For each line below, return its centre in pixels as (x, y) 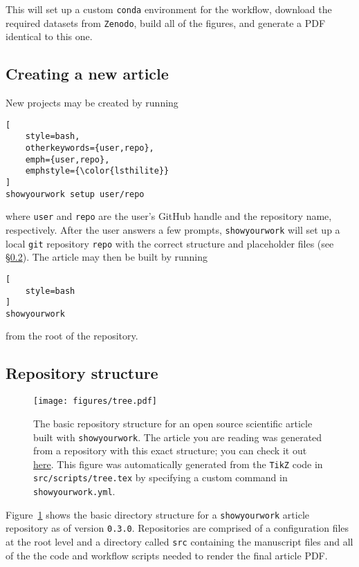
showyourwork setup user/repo (75, 194)
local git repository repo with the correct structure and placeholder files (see (170, 243)
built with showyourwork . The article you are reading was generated (178, 437)
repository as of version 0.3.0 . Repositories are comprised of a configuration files (177, 528)
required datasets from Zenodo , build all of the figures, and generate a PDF (166, 22)
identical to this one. (49, 36)
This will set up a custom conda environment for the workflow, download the (169, 9)
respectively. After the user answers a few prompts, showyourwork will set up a (173, 229)
